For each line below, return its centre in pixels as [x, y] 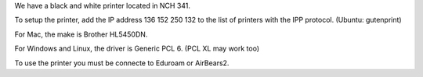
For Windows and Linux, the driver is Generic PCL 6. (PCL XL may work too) [137, 49]
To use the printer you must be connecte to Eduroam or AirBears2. [122, 63]
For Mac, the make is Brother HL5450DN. [81, 34]
